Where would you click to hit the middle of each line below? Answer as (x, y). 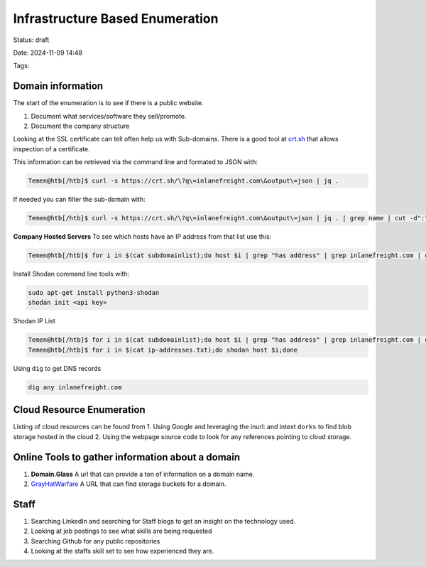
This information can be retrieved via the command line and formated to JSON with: (136, 162)
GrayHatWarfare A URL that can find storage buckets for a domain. (129, 484)
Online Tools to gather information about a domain (127, 457)
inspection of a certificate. (51, 148)
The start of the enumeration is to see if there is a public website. (108, 103)
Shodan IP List (34, 321)
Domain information (58, 86)
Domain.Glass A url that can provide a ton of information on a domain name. (143, 474)
